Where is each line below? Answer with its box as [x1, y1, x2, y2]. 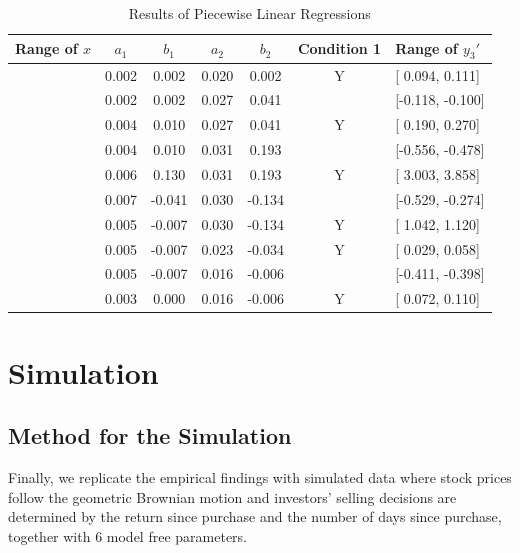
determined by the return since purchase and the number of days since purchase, [8, 506, 502, 527]
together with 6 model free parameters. [8, 525, 247, 546]
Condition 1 [297, 38, 382, 59]
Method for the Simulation [8, 420, 292, 451]
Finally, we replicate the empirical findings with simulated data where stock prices [8, 466, 512, 487]
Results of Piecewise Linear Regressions [128, 3, 371, 23]
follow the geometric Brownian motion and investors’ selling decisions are [8, 486, 457, 507]
